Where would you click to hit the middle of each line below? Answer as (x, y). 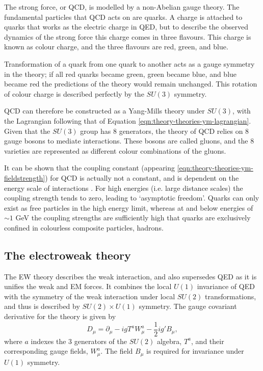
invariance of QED (226, 286)
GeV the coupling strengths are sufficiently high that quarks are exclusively (133, 218)
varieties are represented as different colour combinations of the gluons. (115, 150)
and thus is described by (42, 306)
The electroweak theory (68, 255)
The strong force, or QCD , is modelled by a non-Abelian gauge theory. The (122, 7)
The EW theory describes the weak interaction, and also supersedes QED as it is (130, 276)
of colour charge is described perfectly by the (74, 93)
